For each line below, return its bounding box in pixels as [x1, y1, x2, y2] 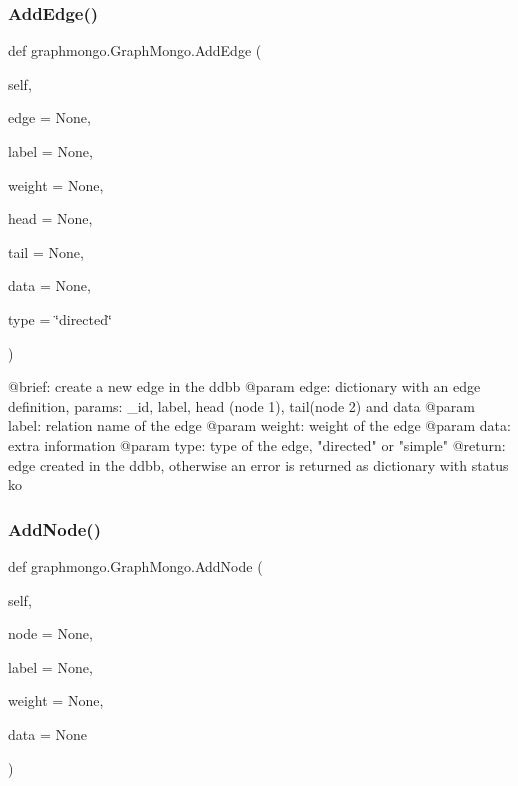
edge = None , [8, 107, 91, 128]
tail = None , [8, 241, 84, 262]
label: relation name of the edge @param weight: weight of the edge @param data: [8, 415, 511, 436]
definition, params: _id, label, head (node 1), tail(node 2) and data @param [8, 395, 475, 416]
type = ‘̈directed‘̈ [8, 308, 112, 329]
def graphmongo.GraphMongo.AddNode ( [8, 555, 263, 576]
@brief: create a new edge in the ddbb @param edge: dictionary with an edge [8, 376, 481, 397]
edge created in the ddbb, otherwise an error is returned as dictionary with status [8, 454, 509, 475]
